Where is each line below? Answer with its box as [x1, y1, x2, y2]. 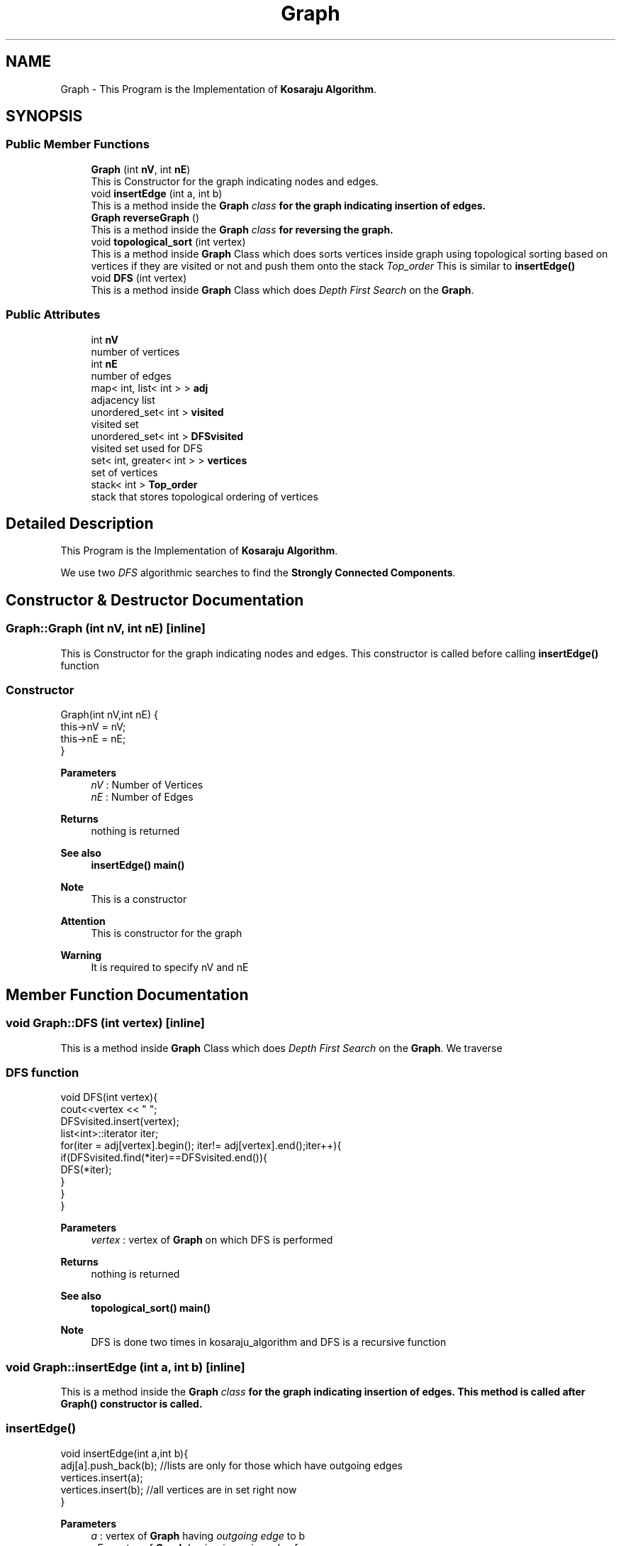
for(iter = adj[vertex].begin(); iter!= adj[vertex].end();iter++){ [60, 1139, 342, 1152]
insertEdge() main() [91, 859, 185, 872]
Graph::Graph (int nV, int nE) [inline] [6, 621, 206, 636]
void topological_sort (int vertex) [91, 235, 246, 248]
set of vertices [91, 466, 158, 478]
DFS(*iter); [60, 1163, 112, 1176]
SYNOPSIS [6, 107, 83, 126]
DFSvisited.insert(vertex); [60, 1115, 179, 1128]
